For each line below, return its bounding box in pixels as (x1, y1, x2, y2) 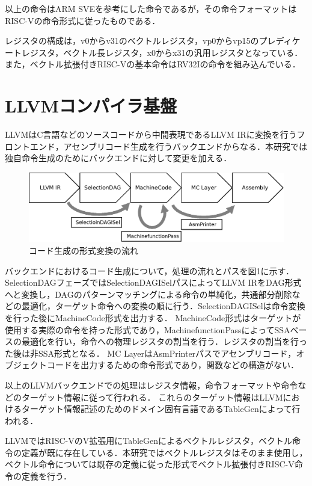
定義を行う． (21, 470, 72, 482)
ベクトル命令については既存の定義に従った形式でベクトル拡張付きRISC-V (5, 458, 295, 470)
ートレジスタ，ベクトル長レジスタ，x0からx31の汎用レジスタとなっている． (5, 46, 303, 58)
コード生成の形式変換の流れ (29, 244, 138, 256)
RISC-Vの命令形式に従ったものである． (5, 14, 161, 26)
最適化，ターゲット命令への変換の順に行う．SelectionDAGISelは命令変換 (21, 300, 305, 312)
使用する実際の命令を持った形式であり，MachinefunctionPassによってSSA (5, 323, 290, 336)
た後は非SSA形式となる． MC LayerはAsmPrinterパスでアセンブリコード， (5, 346, 296, 359)
